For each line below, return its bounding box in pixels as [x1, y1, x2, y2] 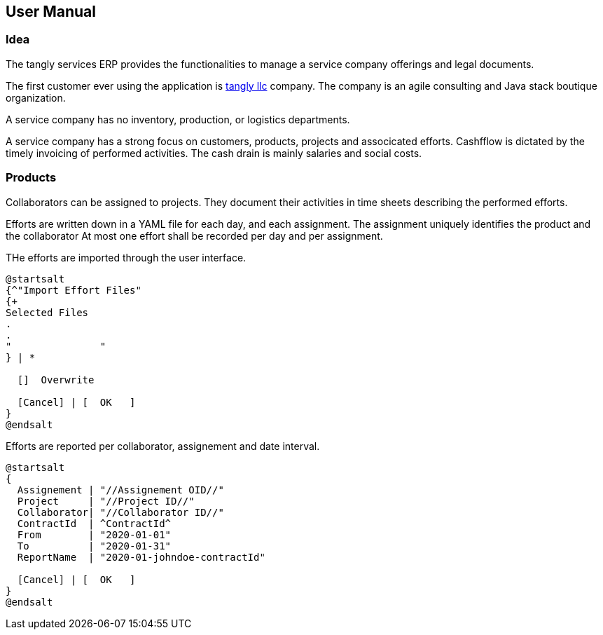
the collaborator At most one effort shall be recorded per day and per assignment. [6, 229, 383, 242]
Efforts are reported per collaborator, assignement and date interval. [6, 439, 320, 452]
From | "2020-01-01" [17, 528, 172, 540]
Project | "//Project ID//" [17, 495, 195, 507]
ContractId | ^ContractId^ [17, 517, 172, 529]
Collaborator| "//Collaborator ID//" [17, 506, 224, 518]
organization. [6, 91, 66, 104]
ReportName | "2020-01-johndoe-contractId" [17, 551, 265, 563]
